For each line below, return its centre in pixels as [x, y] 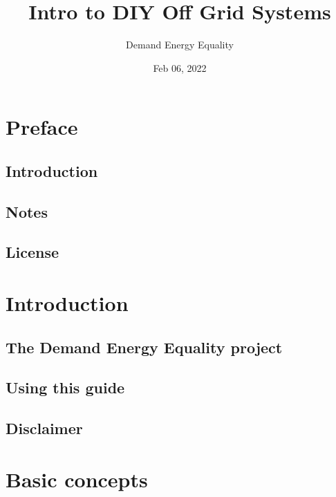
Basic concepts [77, 479]
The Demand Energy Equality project [144, 347]
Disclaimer [44, 428]
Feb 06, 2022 [180, 67]
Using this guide [65, 387]
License [32, 252]
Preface [42, 127]
